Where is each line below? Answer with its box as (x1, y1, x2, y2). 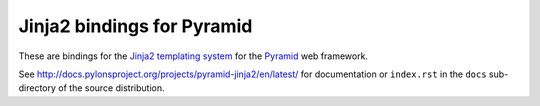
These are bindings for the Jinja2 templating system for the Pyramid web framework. (18, 50, 369, 62)
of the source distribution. (58, 82, 165, 94)
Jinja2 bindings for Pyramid (18, 15, 253, 37)
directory (18, 82, 57, 94)
